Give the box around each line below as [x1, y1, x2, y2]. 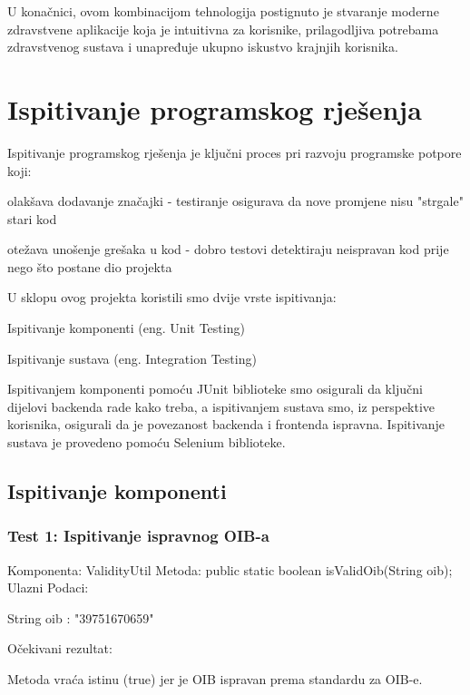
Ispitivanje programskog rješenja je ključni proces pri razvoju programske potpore [7, 142, 462, 162]
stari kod [7, 209, 57, 228]
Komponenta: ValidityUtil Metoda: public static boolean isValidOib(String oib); [7, 560, 453, 579]
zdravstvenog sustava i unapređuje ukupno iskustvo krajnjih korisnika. [7, 37, 398, 56]
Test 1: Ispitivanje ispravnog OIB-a [7, 524, 269, 547]
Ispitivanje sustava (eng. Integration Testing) [7, 348, 257, 367]
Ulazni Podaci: [7, 578, 89, 597]
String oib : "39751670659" [7, 608, 154, 627]
